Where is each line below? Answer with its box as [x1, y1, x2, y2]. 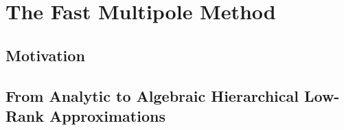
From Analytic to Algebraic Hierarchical [5, 85, 299, 106]
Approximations [49, 105, 165, 126]
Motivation [5, 44, 85, 65]
